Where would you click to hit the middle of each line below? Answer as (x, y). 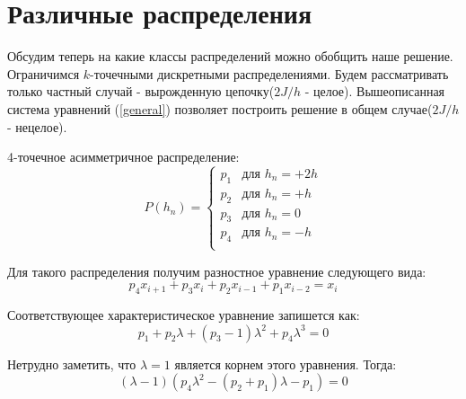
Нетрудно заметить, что (72, 364)
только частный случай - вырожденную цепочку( (141, 91)
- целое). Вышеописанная (375, 91)
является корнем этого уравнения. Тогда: (286, 364)
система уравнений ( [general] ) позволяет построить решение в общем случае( (220, 108)
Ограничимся (44, 73)
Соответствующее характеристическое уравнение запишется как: (184, 314)
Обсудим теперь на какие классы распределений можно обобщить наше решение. (230, 56)
